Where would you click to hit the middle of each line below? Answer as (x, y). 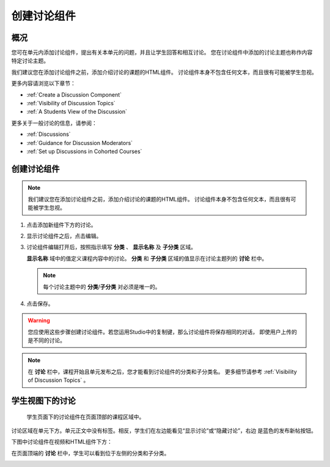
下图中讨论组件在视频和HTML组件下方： (62, 442)
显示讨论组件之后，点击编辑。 (64, 236)
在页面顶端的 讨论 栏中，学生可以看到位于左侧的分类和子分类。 (90, 453)
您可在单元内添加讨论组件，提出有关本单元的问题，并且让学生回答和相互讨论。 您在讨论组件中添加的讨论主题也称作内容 (162, 53)
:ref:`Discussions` (49, 134)
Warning (39, 321)
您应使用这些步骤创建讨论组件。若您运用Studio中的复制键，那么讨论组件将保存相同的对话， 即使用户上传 (160, 332)
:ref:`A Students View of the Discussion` (77, 112)
